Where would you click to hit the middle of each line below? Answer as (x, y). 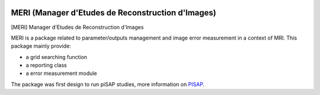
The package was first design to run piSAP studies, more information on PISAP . (108, 84)
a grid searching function (57, 57)
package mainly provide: (41, 46)
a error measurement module (61, 73)
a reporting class (47, 65)
